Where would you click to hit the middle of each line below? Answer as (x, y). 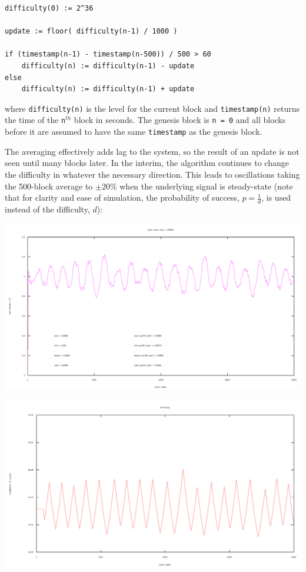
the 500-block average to (49, 186)
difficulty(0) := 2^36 (49, 8)
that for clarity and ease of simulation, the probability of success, (122, 197)
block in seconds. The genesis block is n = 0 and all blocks (180, 120)
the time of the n (35, 120)
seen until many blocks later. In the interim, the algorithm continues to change (147, 163)
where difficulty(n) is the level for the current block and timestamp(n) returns (152, 108)
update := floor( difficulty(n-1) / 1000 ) (91, 31)
